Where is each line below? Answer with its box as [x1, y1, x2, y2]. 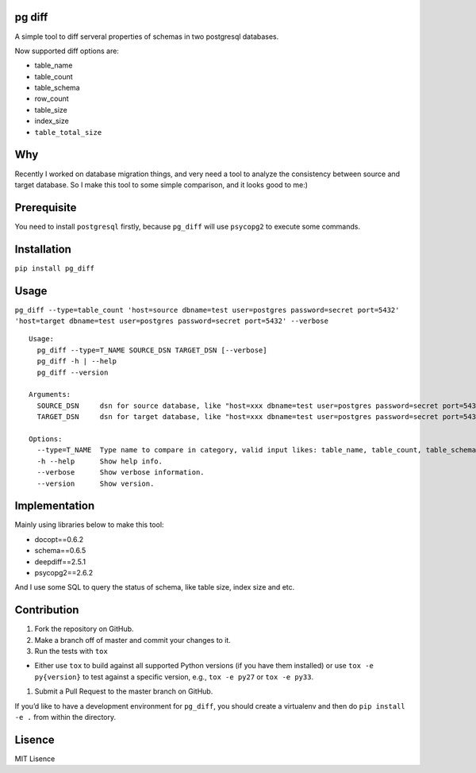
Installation [14, 242, 71, 256]
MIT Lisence [14, 754, 56, 763]
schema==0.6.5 [34, 546, 86, 556]
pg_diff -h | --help [36, 357, 117, 366]
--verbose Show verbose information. [36, 468, 205, 477]
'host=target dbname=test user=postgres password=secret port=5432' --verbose [14, 317, 329, 325]
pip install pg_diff [14, 263, 95, 273]
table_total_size [34, 128, 102, 137]
